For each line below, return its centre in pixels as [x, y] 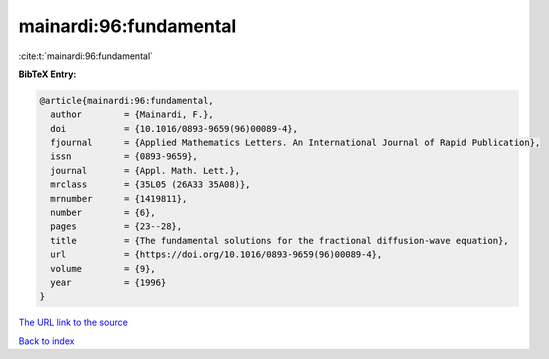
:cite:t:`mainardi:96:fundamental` [86, 56]
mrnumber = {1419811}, [119, 198]
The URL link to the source [73, 322]
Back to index [46, 341]
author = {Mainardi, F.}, [132, 114]
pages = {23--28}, [116, 226]
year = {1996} [108, 282]
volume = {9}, [103, 268]
